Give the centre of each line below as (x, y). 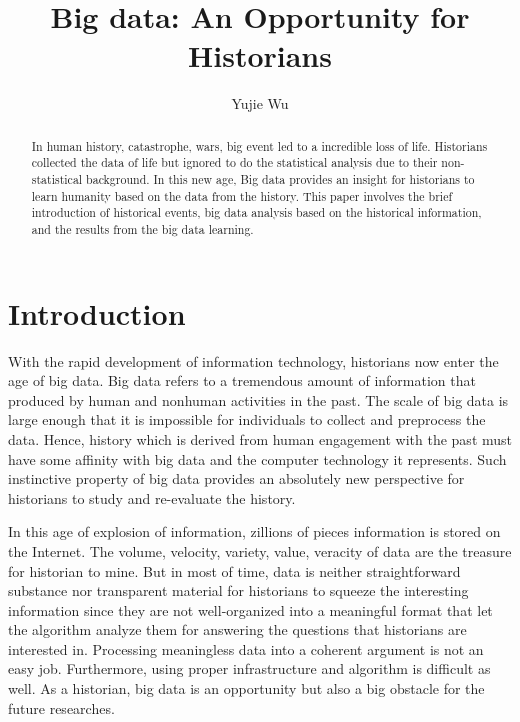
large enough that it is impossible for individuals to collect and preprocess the (247, 419)
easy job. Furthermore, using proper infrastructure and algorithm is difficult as (249, 668)
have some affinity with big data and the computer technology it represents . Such (257, 458)
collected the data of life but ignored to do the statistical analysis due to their (234, 162)
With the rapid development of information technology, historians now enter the (253, 360)
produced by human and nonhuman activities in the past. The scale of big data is (258, 399)
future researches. (61, 707)
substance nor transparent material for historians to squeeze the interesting (238, 590)
